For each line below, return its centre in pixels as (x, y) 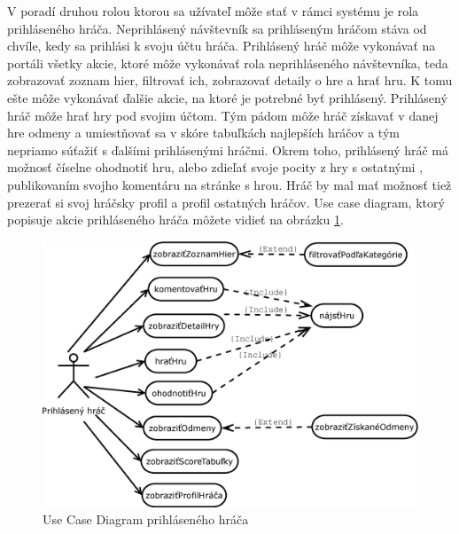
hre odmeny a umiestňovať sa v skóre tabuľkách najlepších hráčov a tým (203, 133)
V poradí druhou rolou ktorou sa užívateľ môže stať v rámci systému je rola (213, 11)
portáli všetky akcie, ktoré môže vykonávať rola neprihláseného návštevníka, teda (228, 63)
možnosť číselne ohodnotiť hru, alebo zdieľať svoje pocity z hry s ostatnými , (215, 167)
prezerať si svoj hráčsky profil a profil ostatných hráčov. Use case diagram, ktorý (226, 202)
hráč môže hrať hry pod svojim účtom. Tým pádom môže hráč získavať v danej (223, 115)
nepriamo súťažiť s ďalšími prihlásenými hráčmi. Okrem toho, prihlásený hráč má (228, 149)
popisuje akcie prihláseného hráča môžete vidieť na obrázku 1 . (175, 220)
